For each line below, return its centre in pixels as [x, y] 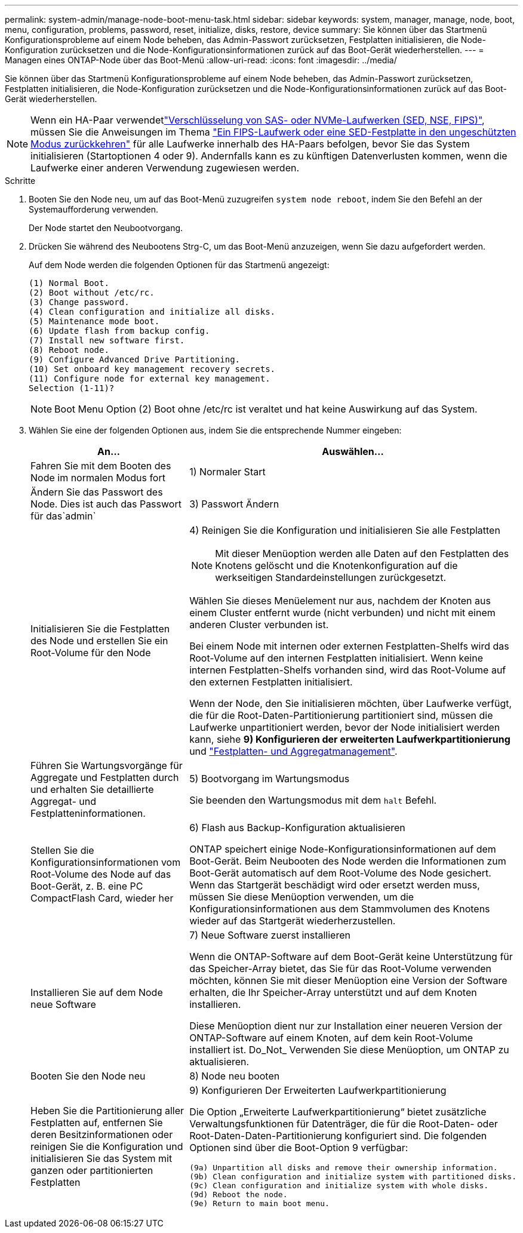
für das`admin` [63, 516]
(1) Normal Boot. [69, 283]
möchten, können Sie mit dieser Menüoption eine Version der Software [348, 980]
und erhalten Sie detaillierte [92, 789]
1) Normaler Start [227, 472]
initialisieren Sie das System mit [101, 1158]
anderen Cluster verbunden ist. [259, 625]
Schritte [20, 181]
